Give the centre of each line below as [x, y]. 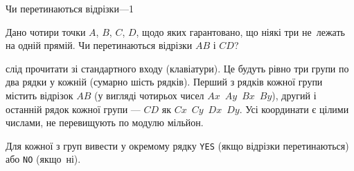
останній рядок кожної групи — [73, 109]
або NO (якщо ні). [43, 159]
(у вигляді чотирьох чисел [149, 95]
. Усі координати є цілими [294, 109]
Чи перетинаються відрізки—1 [70, 8]
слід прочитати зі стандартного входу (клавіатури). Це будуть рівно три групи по [177, 68]
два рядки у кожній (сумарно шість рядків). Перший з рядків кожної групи [164, 82]
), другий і [294, 95]
